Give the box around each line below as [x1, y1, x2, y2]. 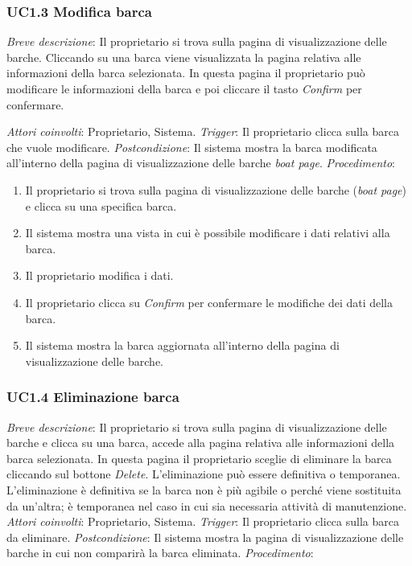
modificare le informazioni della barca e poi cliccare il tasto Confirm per [6, 80, 362, 96]
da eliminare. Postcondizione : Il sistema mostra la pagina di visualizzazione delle [6, 528, 404, 545]
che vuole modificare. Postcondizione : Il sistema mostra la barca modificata [6, 138, 377, 155]
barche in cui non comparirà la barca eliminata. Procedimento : [6, 544, 314, 561]
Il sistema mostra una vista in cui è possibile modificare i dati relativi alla [25, 224, 390, 241]
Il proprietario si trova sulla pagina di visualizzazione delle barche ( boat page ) [25, 181, 406, 198]
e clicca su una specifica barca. [25, 197, 177, 214]
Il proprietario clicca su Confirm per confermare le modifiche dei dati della [25, 293, 393, 310]
